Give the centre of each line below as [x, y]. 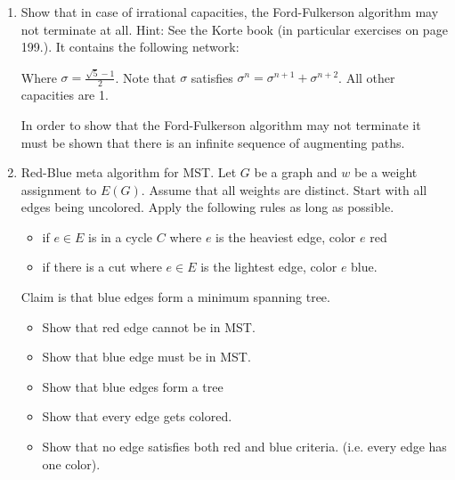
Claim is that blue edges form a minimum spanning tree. [175, 297]
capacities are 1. [65, 95]
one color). [71, 464]
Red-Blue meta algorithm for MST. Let [129, 172]
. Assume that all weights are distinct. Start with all [284, 189]
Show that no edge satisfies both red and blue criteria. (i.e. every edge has [244, 447]
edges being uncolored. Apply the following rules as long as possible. [207, 207]
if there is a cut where [102, 267]
